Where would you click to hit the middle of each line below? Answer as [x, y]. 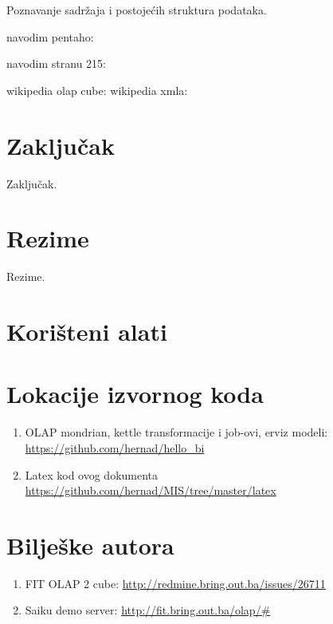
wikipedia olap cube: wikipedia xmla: [97, 90]
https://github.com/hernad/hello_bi [115, 447]
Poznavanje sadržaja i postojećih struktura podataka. [137, 10]
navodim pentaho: [50, 36]
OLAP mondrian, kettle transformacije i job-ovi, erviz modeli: [176, 432]
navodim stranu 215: [56, 63]
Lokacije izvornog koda [135, 394]
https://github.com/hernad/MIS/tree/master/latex [151, 490]
